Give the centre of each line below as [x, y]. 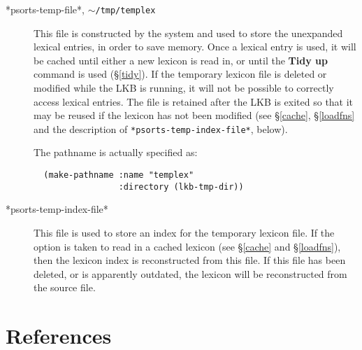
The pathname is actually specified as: [116, 152]
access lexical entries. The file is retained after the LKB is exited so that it [194, 101]
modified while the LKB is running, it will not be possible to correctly [184, 88]
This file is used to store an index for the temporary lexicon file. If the [184, 232]
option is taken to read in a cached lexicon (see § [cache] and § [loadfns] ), [187, 246]
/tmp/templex [125, 10]
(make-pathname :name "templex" [119, 175]
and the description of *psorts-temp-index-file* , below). [161, 128]
